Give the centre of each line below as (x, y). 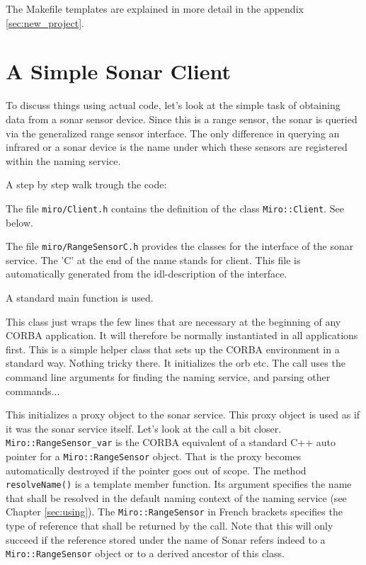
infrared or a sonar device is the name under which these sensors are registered (177, 147)
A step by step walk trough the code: (86, 184)
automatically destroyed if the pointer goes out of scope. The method (156, 470)
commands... (33, 390)
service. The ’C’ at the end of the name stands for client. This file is (153, 259)
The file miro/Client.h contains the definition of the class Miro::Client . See (175, 208)
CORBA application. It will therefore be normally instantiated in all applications (182, 335)
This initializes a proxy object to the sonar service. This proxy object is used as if (183, 415)
